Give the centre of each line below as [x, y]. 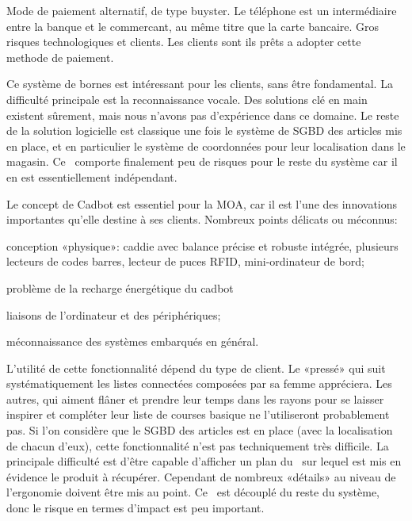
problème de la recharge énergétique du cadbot [120, 287]
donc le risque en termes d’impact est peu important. [135, 508]
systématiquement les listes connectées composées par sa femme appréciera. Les [199, 383]
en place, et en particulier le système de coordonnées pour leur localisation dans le [206, 146]
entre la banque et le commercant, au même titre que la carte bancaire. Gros [193, 26]
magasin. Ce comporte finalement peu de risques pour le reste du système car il [202, 161]
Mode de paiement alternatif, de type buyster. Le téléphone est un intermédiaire [202, 10]
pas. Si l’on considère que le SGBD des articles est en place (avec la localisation [200, 430]
